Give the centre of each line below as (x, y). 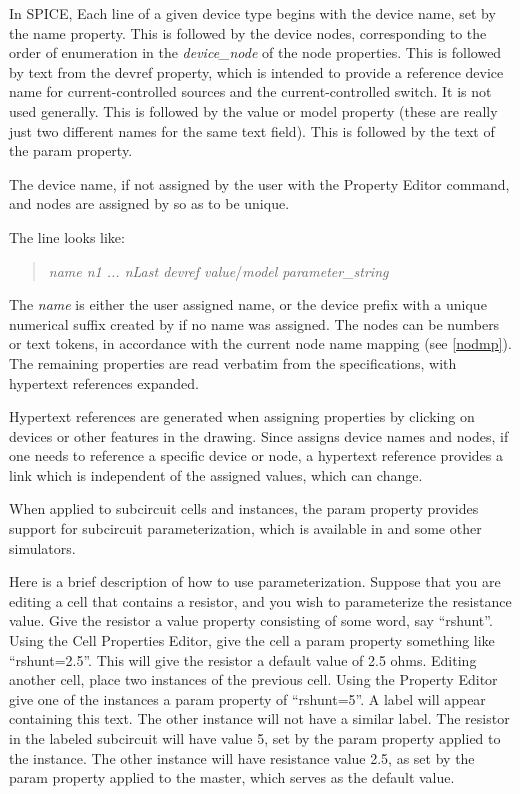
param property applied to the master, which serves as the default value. (232, 777)
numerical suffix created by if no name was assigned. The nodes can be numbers (254, 323)
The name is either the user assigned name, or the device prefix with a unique (248, 304)
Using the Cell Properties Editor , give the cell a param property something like (252, 640)
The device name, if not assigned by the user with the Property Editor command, (259, 183)
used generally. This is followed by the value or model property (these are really (253, 110)
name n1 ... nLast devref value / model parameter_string (218, 270)
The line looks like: (67, 236)
